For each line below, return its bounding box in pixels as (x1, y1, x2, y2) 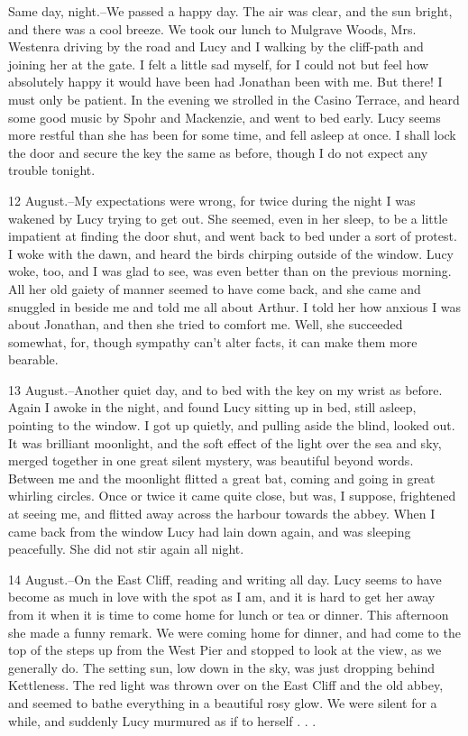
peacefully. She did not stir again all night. (8, 539, 244, 558)
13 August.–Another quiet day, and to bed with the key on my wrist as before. (8, 380, 443, 399)
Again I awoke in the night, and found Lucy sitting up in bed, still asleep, (8, 398, 417, 417)
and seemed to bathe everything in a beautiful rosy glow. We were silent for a (8, 693, 437, 712)
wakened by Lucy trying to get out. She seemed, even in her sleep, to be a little (8, 208, 448, 227)
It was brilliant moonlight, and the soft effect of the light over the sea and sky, (8, 433, 442, 452)
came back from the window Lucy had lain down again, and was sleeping (8, 521, 411, 540)
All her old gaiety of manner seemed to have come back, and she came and (8, 279, 421, 298)
